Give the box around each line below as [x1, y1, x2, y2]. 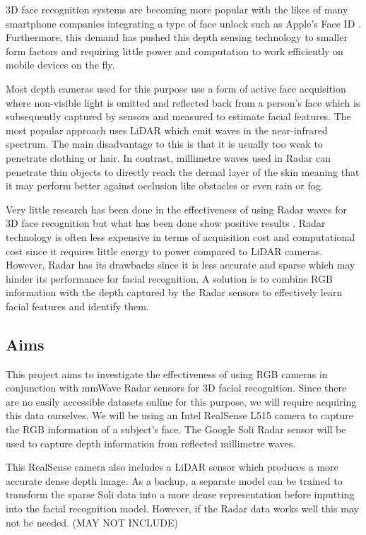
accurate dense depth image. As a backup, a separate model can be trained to [6, 473, 343, 488]
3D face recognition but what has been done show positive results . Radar [6, 216, 326, 230]
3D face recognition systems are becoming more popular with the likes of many [6, 2, 348, 16]
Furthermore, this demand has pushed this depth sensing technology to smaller [6, 30, 348, 45]
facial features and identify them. [6, 298, 149, 313]
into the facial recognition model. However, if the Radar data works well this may [6, 501, 359, 516]
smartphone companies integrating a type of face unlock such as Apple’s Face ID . [6, 16, 361, 30]
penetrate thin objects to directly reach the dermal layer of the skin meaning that [6, 164, 360, 179]
